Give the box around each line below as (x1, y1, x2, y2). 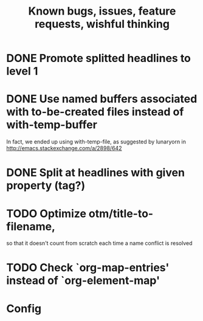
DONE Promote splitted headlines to (6, 52, 191, 65)
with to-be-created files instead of (6, 105, 184, 119)
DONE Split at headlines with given (6, 166, 185, 180)
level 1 (6, 64, 38, 78)
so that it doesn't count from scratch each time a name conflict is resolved (6, 240, 193, 247)
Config (6, 302, 41, 316)
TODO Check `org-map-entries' (6, 261, 170, 275)
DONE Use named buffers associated (6, 92, 198, 106)
